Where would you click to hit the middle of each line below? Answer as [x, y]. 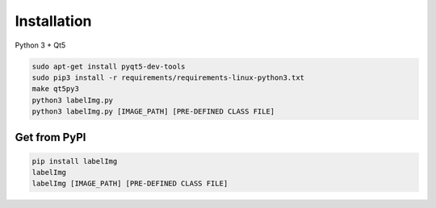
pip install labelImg [75, 161]
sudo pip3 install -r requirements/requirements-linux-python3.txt [168, 77]
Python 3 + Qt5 [40, 45]
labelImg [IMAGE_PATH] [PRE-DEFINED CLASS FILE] [130, 184]
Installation [53, 21]
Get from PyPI [50, 137]
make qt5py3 [56, 89]
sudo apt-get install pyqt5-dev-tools [109, 66]
